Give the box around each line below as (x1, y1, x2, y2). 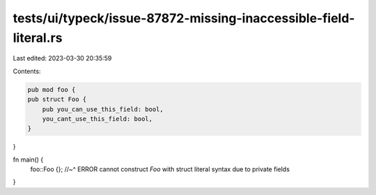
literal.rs (13, 30, 63, 45)
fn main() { (13, 155, 44, 164)
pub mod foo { (27, 86, 76, 93)
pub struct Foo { (27, 95, 87, 104)
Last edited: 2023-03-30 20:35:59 (13, 54, 112, 63)
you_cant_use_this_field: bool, (42, 115, 153, 123)
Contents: (13, 67, 41, 75)
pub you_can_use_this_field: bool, (42, 105, 164, 113)
